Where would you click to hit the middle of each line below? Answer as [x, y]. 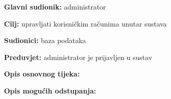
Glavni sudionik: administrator [55, 6]
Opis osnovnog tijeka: [42, 74]
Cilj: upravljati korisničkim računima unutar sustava [85, 23]
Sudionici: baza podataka [45, 40]
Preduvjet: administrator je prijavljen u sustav [78, 57]
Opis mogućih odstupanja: [50, 90]
